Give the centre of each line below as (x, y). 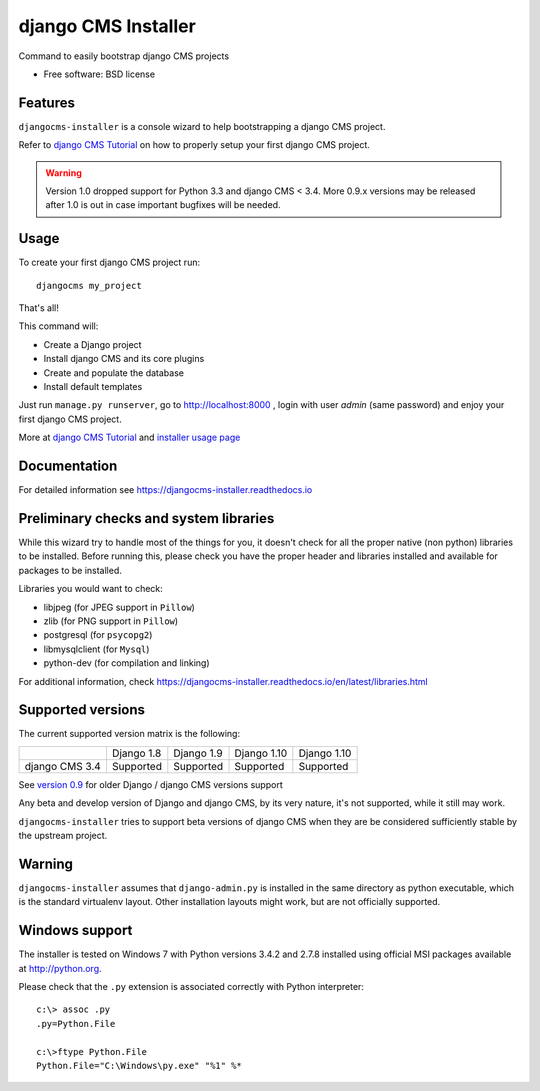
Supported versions (81, 710)
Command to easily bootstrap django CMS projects (124, 56)
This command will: (58, 326)
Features (46, 102)
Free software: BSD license (99, 74)
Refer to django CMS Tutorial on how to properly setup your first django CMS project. (194, 145)
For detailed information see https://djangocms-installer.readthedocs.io (165, 490)
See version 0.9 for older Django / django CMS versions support (151, 784)
